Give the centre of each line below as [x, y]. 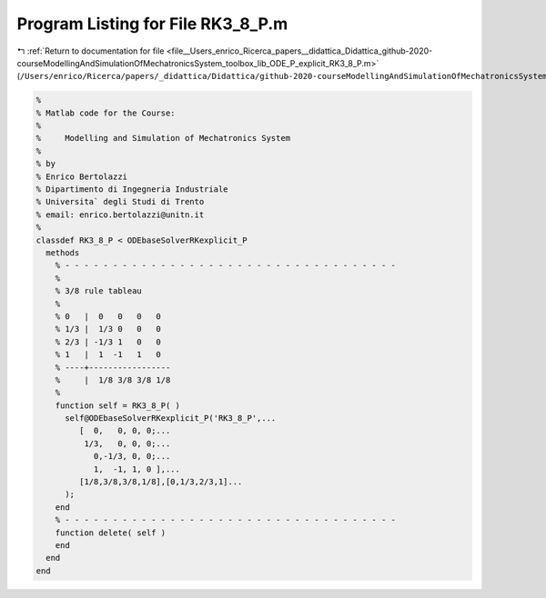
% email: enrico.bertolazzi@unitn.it [120, 214]
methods [63, 253]
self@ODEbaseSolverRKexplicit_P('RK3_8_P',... [171, 419]
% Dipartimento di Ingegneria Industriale [132, 189]
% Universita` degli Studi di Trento [120, 202]
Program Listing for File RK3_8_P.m [152, 24]
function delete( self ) [111, 533]
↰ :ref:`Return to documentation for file [91, 51]
